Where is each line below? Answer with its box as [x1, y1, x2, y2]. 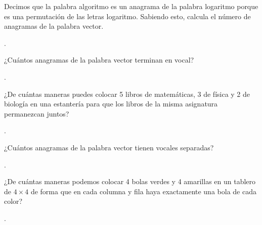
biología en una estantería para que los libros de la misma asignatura [4, 98, 218, 109]
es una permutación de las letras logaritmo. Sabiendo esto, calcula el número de [4, 11, 251, 21]
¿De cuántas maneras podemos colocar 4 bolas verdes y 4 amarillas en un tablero [4, 176, 256, 187]
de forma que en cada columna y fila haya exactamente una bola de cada [30, 186, 256, 196]
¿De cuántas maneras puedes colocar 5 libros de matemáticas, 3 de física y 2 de [4, 88, 250, 99]
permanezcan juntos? [4, 108, 69, 119]
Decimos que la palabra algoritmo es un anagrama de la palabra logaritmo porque [4, 1, 258, 11]
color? [4, 196, 23, 206]
